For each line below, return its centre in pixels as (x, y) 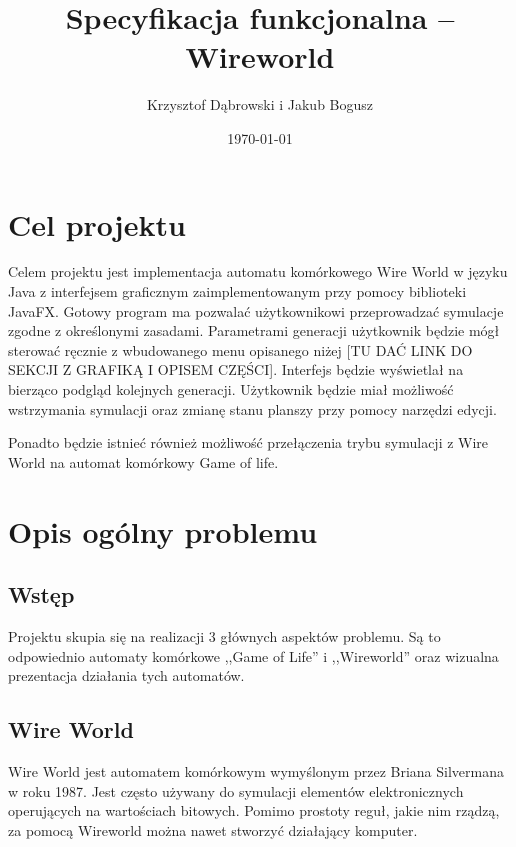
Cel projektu (97, 223)
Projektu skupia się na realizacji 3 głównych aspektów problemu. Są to (224, 635)
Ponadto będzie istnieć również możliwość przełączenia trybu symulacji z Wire (248, 442)
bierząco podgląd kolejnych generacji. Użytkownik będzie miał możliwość (231, 389)
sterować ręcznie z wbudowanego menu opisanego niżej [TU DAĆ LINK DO (240, 349)
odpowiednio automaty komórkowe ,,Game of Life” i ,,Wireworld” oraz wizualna (253, 655)
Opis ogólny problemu (163, 530)
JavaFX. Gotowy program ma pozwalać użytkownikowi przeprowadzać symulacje (256, 310)
